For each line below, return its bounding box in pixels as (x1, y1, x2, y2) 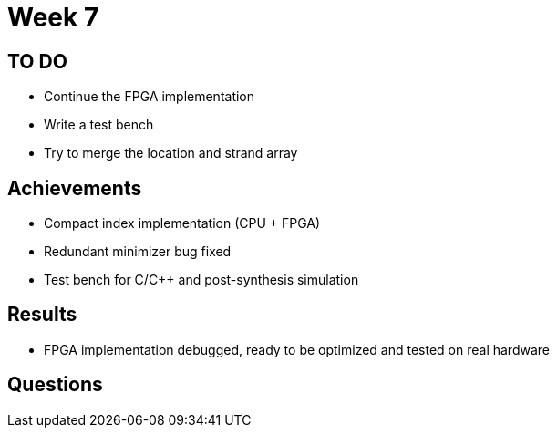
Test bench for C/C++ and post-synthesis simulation (44, 272, 359, 288)
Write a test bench (44, 117, 154, 133)
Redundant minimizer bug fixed (44, 243, 232, 260)
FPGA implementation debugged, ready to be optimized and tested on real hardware (44, 341, 550, 357)
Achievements (7, 176, 142, 200)
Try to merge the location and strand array (44, 145, 298, 161)
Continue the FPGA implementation (44, 88, 255, 105)
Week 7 (7, 2, 99, 33)
